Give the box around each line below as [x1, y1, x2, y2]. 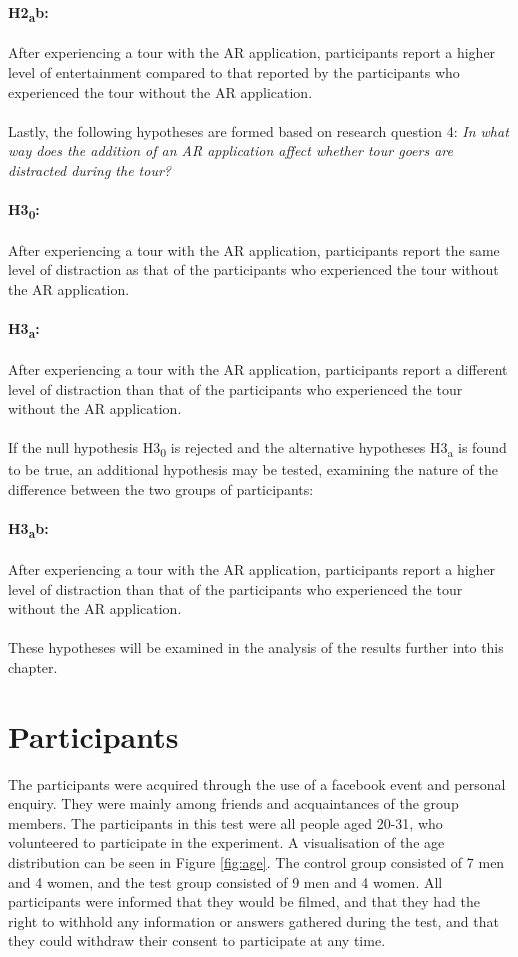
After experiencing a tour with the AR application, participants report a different [8, 358, 508, 379]
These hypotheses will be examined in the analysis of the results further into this [8, 637, 504, 658]
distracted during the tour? [8, 159, 171, 180]
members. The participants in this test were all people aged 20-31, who [8, 812, 443, 833]
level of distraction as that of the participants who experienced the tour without [8, 259, 499, 280]
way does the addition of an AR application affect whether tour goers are [8, 140, 453, 161]
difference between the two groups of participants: [8, 479, 314, 500]
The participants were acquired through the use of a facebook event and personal [8, 773, 506, 794]
